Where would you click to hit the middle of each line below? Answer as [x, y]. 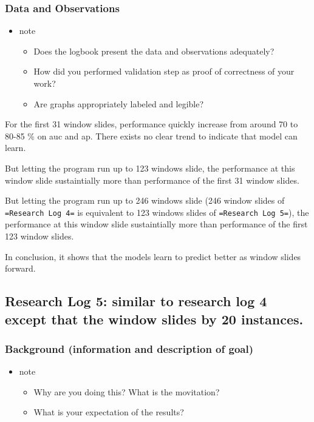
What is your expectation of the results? [109, 412]
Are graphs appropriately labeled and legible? [119, 103]
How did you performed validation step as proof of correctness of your [164, 71]
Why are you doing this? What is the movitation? [127, 391]
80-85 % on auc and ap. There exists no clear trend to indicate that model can [151, 136]
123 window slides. [39, 236]
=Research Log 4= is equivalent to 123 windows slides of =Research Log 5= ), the [157, 212]
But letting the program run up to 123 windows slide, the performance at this [150, 168]
